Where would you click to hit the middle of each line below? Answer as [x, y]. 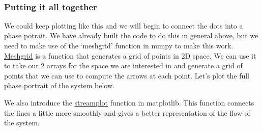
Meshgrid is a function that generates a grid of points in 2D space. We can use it [130, 55]
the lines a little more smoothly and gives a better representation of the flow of [127, 112]
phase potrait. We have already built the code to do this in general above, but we [131, 35]
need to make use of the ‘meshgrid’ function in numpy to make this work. [119, 45]
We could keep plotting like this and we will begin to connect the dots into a [124, 25]
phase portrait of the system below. [59, 85]
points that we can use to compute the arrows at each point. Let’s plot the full [127, 75]
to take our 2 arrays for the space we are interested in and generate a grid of [123, 65]
